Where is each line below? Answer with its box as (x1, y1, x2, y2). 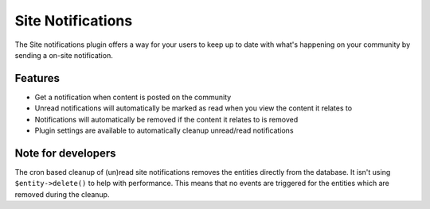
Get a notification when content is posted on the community (34, 92, 232, 102)
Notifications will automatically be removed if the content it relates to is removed (34, 114, 299, 124)
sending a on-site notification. (14, 50, 113, 60)
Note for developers (14, 146, 116, 160)
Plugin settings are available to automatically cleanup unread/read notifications (34, 126, 294, 135)
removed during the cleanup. (14, 189, 110, 199)
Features (14, 72, 60, 85)
